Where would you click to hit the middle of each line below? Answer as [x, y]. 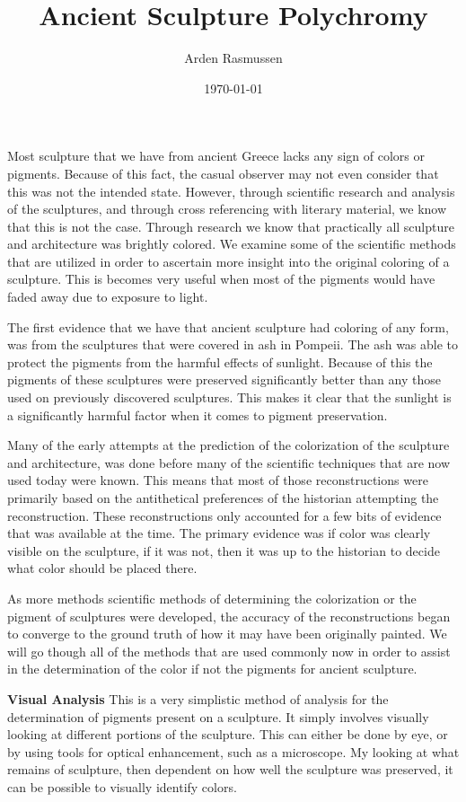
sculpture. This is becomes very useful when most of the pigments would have [221, 279]
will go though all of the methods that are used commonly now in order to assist [229, 651]
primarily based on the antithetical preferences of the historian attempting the [223, 498]
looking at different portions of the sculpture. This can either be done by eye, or [228, 734]
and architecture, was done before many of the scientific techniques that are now [229, 462]
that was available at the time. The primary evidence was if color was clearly [219, 533]
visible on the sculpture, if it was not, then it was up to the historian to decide [224, 550]
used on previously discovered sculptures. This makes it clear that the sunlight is [229, 397]
